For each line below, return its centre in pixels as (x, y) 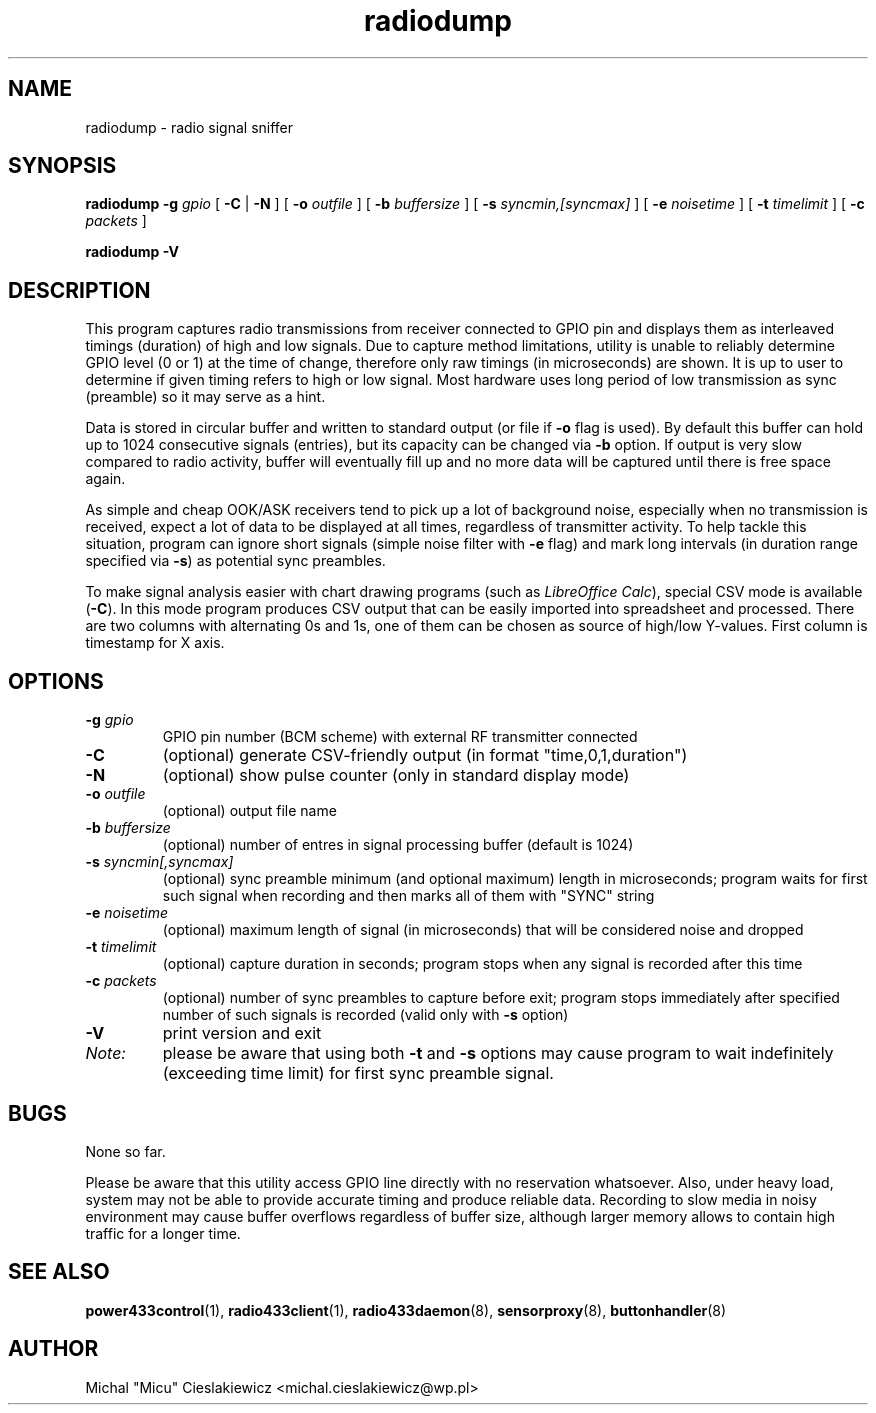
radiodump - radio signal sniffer (189, 127)
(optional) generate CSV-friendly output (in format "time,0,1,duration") (425, 755)
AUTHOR (53, 1349)
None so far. (125, 1151)
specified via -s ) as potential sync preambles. (235, 561)
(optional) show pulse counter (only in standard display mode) (396, 775)
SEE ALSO (59, 1272)
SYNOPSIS (62, 166)
